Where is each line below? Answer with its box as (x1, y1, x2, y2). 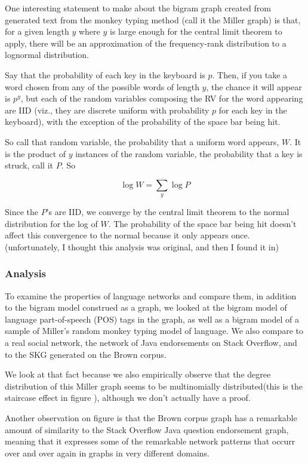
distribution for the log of (5, 217, 98, 229)
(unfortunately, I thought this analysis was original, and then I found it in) (5, 240, 279, 253)
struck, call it (5, 159, 54, 171)
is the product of (5, 147, 66, 160)
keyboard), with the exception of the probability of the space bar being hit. (5, 115, 281, 128)
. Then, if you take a (212, 68, 288, 81)
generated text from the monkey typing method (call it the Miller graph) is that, (5, 13, 301, 26)
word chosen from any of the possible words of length (5, 80, 199, 93)
